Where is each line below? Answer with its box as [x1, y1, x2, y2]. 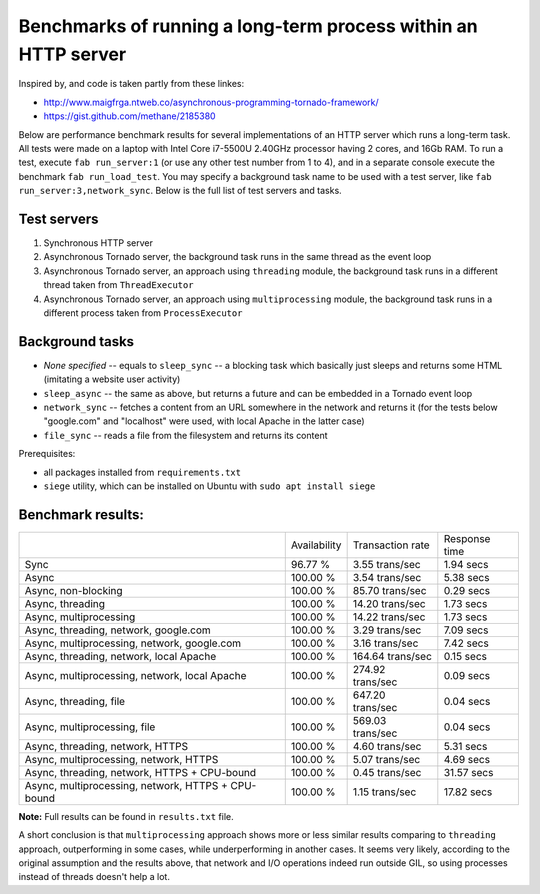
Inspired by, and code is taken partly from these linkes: [18, 78, 245, 90]
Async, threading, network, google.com [24, 623, 212, 637]
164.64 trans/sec [352, 649, 432, 663]
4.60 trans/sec [352, 739, 422, 753]
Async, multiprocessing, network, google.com [24, 636, 242, 650]
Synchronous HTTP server [43, 236, 154, 249]
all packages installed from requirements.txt [43, 466, 242, 478]
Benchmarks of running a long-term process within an [18, 15, 479, 37]
